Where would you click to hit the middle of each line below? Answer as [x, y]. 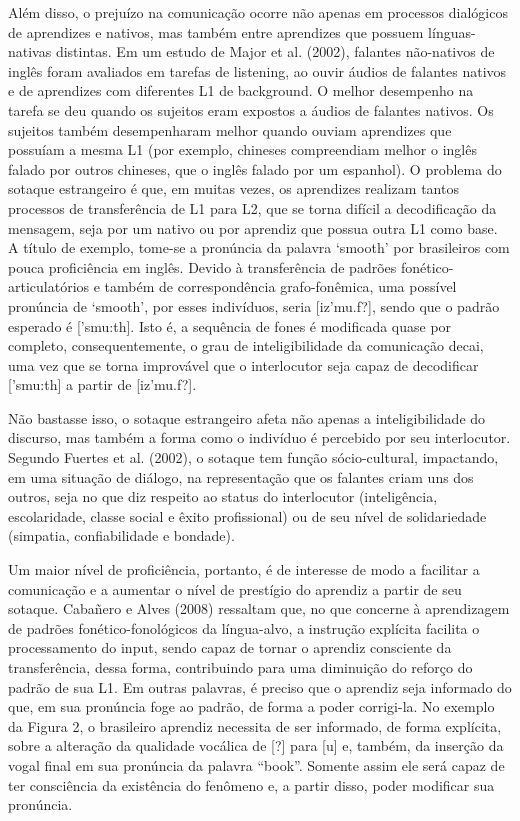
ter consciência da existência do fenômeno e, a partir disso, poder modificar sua [251, 784]
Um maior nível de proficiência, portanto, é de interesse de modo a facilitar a [244, 569]
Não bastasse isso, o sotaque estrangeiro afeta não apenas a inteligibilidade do [247, 417]
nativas [30, 51]
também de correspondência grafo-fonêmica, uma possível [280, 286]
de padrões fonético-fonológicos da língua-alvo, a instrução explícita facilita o [244, 627]
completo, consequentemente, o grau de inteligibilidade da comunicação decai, [246, 345]
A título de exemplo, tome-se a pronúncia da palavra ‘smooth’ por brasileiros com [259, 247]
